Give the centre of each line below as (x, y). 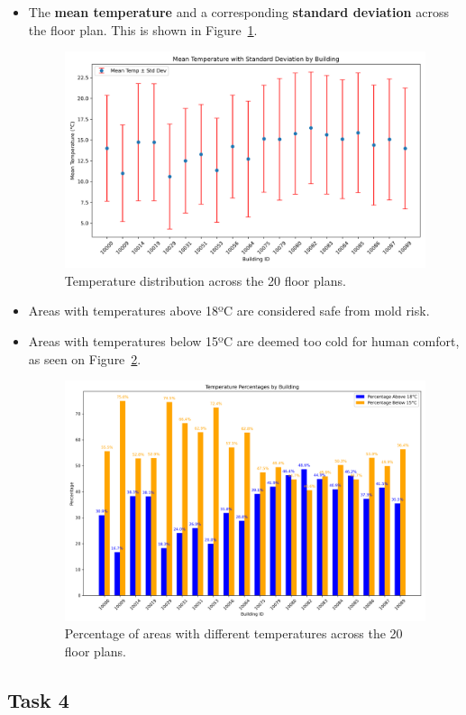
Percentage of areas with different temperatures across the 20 (233, 633)
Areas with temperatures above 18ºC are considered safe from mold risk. (229, 311)
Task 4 (38, 699)
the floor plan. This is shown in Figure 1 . (143, 29)
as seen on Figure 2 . (85, 358)
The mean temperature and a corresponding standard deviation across (238, 12)
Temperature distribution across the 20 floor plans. (205, 280)
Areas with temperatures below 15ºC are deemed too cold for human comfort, (244, 340)
